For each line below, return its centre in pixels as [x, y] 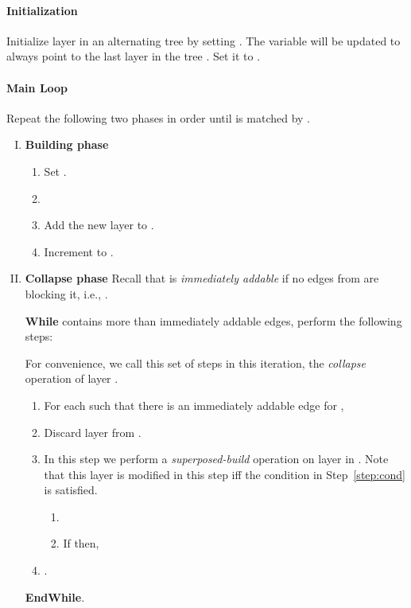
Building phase [67, 144]
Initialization [42, 10]
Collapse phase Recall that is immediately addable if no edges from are [202, 278]
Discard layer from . [93, 432]
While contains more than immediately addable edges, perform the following [213, 320]
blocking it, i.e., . [66, 293]
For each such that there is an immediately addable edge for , [194, 405]
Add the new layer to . [99, 225]
